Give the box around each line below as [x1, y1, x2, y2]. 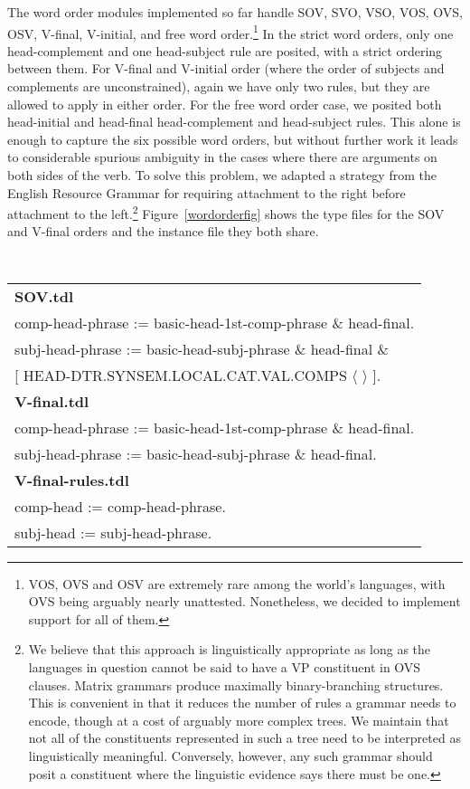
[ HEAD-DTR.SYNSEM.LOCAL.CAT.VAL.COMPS [14, 364, 347, 385]
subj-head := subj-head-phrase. [14, 521, 212, 543]
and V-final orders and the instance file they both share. [7, 222, 319, 241]
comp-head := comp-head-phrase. [14, 495, 226, 517]
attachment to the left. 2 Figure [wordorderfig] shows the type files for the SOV [7, 202, 445, 223]
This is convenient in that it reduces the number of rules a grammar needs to [28, 693, 456, 712]
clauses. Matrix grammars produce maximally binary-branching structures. [28, 675, 444, 694]
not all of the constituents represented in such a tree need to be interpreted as [28, 728, 461, 747]
